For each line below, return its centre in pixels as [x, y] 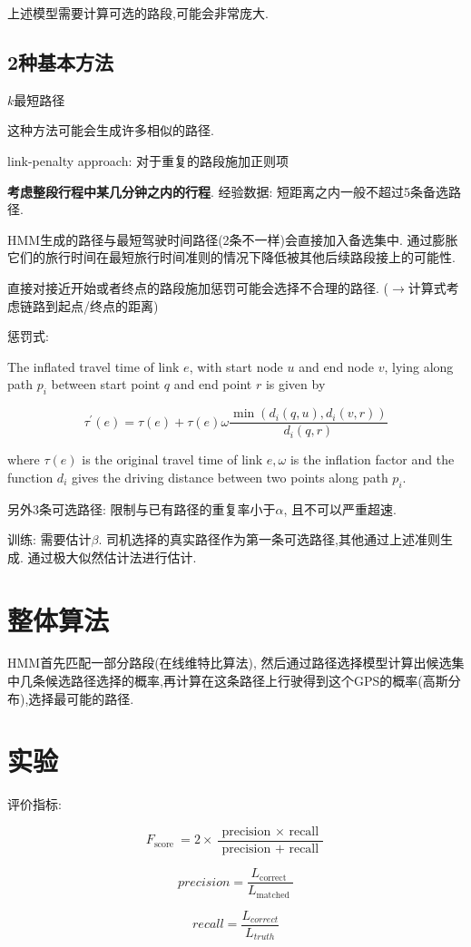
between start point [106, 384]
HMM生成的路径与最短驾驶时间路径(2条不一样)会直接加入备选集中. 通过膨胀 [233, 239]
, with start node [236, 366]
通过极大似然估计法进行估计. [112, 556]
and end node [337, 366]
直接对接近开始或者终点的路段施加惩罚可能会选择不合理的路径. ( [198, 287]
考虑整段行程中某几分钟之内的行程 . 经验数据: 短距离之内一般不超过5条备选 [228, 191]
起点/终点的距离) [108, 305]
